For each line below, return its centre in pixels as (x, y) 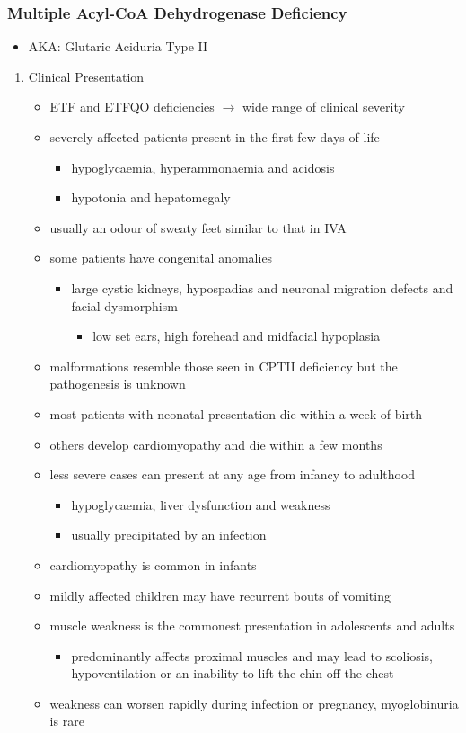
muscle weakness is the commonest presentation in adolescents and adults (252, 626)
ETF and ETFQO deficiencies (132, 107)
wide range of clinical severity (323, 107)
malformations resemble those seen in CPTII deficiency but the (224, 366)
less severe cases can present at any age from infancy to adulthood (233, 474)
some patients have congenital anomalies (161, 258)
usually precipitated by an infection (169, 535)
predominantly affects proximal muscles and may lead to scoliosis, (252, 655)
